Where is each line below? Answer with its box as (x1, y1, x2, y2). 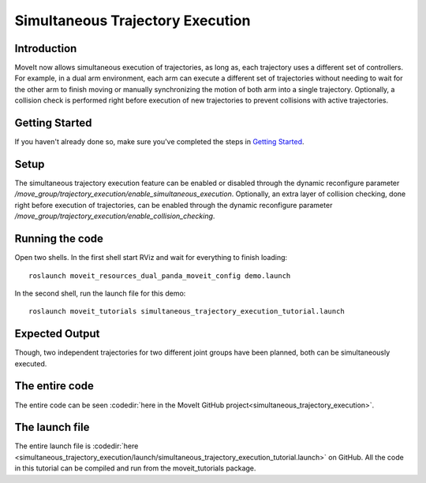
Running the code (14, 232, 104, 246)
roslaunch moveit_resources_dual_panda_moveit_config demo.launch (28, 271, 291, 280)
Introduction (14, 42, 77, 55)
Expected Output (14, 327, 100, 340)
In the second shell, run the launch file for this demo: (14, 288, 186, 298)
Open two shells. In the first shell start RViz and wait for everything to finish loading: (14, 253, 288, 262)
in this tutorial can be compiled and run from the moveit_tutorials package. (14, 463, 256, 473)
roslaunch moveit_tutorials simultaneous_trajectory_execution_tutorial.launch (28, 307, 345, 316)
